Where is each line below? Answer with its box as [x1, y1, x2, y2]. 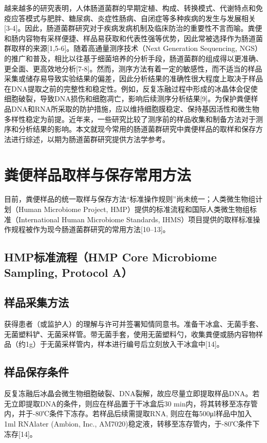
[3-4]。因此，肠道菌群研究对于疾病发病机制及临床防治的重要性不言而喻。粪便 [4, 23, 262, 33]
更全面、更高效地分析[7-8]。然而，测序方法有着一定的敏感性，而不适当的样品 [4, 63, 262, 74]
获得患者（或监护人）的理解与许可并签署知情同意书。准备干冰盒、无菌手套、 [4, 318, 263, 329]
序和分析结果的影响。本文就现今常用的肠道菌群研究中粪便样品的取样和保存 [4, 123, 256, 134]
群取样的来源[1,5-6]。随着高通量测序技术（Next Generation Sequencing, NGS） [4, 43, 262, 54]
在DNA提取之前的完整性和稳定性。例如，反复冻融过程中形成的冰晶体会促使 [4, 83, 258, 94]
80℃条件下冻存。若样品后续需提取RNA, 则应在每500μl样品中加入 [35, 408, 252, 419]
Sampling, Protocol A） [4, 264, 132, 280]
